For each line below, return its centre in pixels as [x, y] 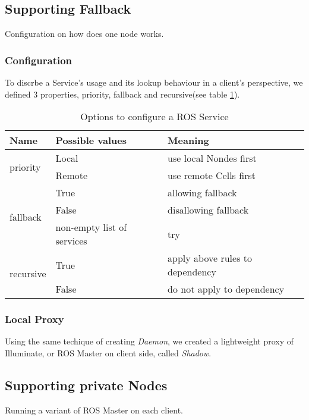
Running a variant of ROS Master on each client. [94, 410]
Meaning [188, 140]
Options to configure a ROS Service [154, 117]
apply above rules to [210, 258]
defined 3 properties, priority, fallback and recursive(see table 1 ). [122, 94]
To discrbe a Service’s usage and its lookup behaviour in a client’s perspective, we [154, 82]
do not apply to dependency [226, 289]
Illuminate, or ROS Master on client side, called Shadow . [108, 353]
